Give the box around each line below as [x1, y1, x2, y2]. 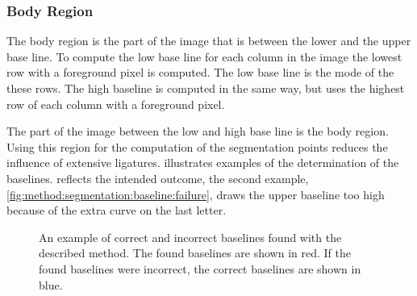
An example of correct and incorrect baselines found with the [39, 228, 342, 245]
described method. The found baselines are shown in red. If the [39, 244, 351, 261]
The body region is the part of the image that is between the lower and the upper [6, 32, 411, 49]
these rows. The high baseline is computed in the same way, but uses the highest [6, 80, 405, 96]
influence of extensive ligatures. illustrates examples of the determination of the [6, 154, 399, 171]
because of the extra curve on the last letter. [6, 202, 227, 219]
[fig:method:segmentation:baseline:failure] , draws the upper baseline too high [6, 186, 385, 202]
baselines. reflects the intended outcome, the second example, [6, 169, 309, 186]
